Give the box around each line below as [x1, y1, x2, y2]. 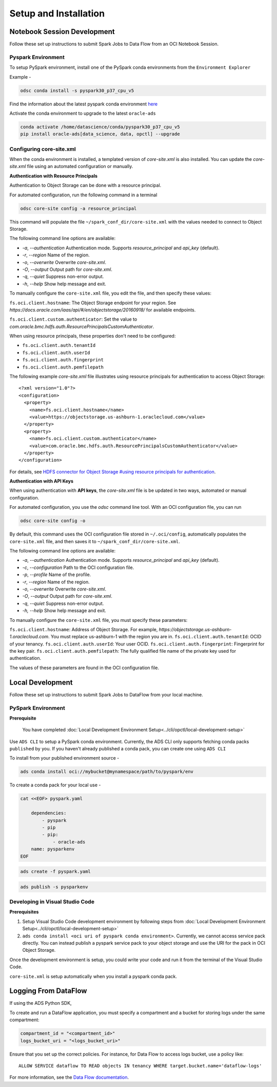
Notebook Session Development [9, 27, 115, 36]
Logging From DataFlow [9, 987, 87, 996]
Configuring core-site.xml [9, 145, 76, 153]
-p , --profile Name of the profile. [22, 572, 91, 578]
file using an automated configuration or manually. [27, 163, 133, 170]
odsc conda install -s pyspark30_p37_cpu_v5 [20, 87, 134, 94]
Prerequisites [9, 909, 39, 915]
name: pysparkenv [31, 846, 75, 852]
